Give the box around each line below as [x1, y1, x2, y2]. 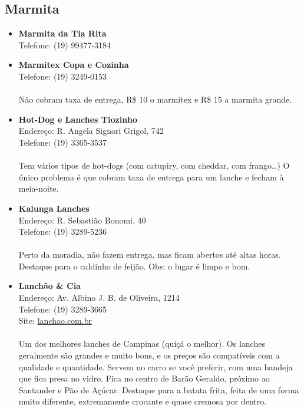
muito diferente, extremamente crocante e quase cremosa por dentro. [18, 395, 267, 407]
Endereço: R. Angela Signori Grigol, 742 [18, 124, 164, 137]
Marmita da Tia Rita [18, 27, 107, 40]
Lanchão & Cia [18, 280, 81, 292]
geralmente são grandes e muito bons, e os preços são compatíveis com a [18, 349, 280, 361]
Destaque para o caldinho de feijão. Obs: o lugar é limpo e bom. [18, 259, 250, 272]
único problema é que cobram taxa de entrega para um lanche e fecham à [18, 170, 284, 183]
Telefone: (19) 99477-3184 [18, 38, 111, 51]
